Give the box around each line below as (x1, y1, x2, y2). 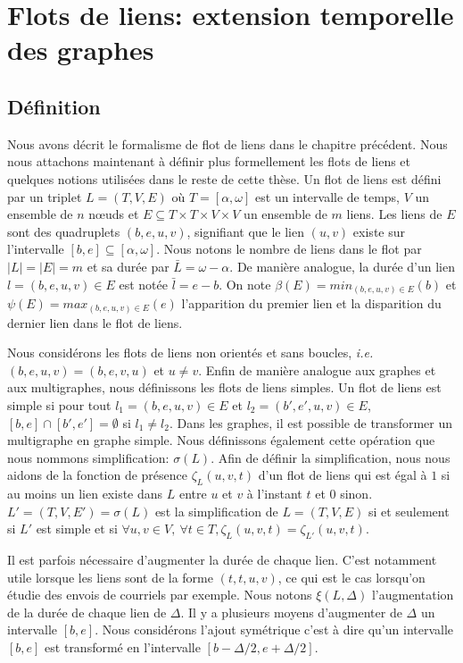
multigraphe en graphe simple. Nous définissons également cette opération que (7, 431, 435, 449)
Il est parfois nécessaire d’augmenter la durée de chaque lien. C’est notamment (7, 550, 437, 569)
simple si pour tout (7, 395, 112, 414)
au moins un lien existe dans (7, 484, 163, 503)
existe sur (352, 222, 405, 240)
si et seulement (368, 501, 450, 520)
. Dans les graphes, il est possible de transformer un (169, 413, 452, 432)
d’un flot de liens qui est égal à (258, 466, 427, 484)
